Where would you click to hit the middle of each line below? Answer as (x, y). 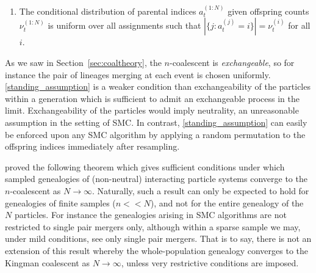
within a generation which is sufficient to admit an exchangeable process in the (152, 98)
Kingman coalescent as (47, 262)
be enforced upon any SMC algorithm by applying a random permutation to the (155, 134)
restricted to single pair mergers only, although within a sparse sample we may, (153, 226)
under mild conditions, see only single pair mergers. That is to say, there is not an (158, 238)
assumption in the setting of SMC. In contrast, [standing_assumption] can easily (156, 122)
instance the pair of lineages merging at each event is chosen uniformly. (138, 74)
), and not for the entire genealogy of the (227, 202)
